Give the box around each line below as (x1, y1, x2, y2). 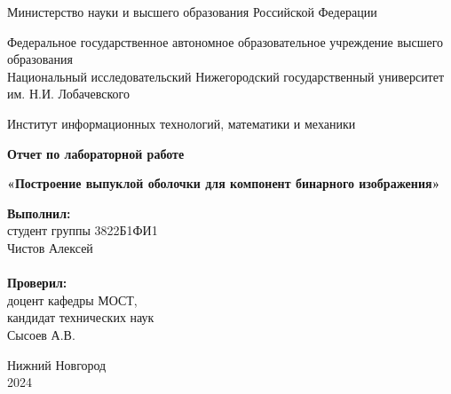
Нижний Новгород (7, 355, 107, 374)
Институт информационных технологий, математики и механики (7, 114, 356, 132)
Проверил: (7, 273, 67, 292)
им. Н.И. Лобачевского (7, 84, 130, 103)
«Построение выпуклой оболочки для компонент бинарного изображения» (7, 174, 440, 193)
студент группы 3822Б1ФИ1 (7, 221, 158, 240)
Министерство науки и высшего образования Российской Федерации (7, 3, 377, 20)
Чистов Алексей (7, 238, 93, 256)
